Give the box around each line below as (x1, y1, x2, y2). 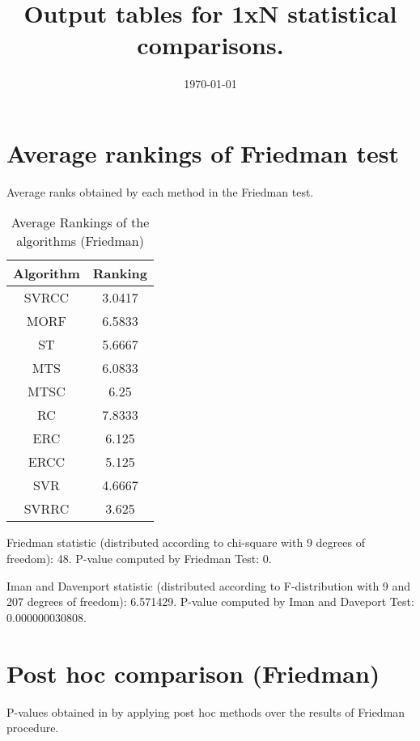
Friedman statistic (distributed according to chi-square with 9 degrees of (6, 534, 365, 551)
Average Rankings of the (11, 213, 150, 232)
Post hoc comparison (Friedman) (6, 656, 380, 689)
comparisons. (137, 28, 284, 61)
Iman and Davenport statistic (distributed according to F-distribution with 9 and (6, 577, 411, 594)
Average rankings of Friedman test (6, 136, 399, 169)
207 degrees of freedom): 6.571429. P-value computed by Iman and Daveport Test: (6, 593, 414, 610)
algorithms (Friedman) (16, 231, 144, 251)
